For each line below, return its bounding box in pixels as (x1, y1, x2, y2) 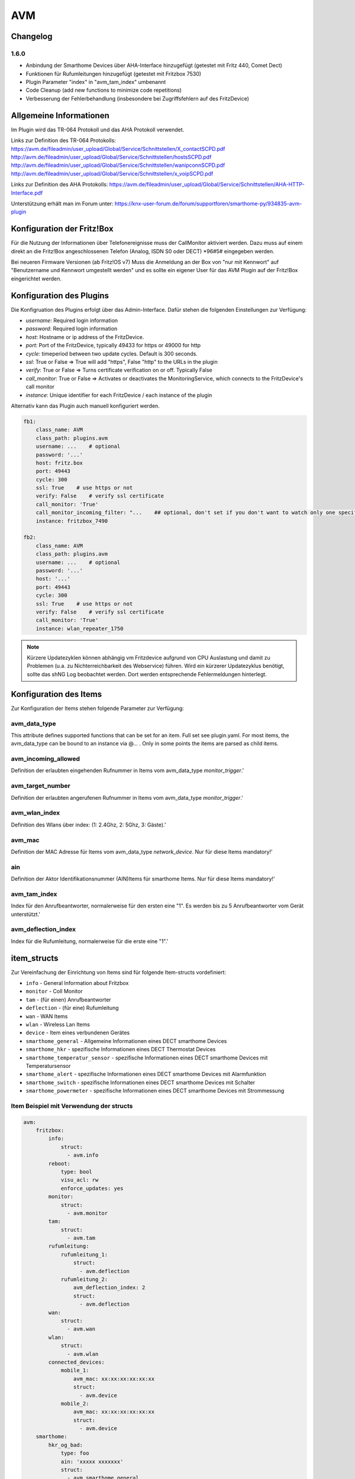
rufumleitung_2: (60, 1276, 108, 1283)
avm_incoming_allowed (11, 755, 80, 763)
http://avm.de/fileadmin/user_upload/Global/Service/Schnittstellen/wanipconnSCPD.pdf (11, 162, 225, 169)
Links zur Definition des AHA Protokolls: (11, 181, 108, 188)
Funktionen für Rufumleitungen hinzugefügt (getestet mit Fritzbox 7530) (25, 70, 201, 77)
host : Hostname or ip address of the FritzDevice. (25, 333, 144, 340)
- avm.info (67, 1152, 99, 1159)
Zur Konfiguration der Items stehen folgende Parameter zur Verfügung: (11, 705, 185, 712)
